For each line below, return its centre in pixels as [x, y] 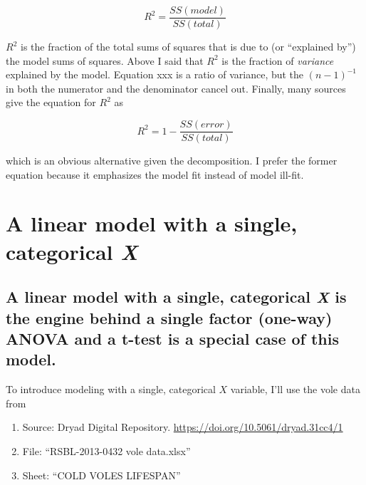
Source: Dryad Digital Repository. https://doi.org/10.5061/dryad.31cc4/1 [183, 427]
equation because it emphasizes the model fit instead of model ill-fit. [155, 174]
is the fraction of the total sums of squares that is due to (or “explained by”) [188, 47]
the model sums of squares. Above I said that [105, 60]
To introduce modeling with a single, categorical [111, 389]
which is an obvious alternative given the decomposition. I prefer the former [172, 161]
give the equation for [51, 102]
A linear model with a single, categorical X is [176, 297]
